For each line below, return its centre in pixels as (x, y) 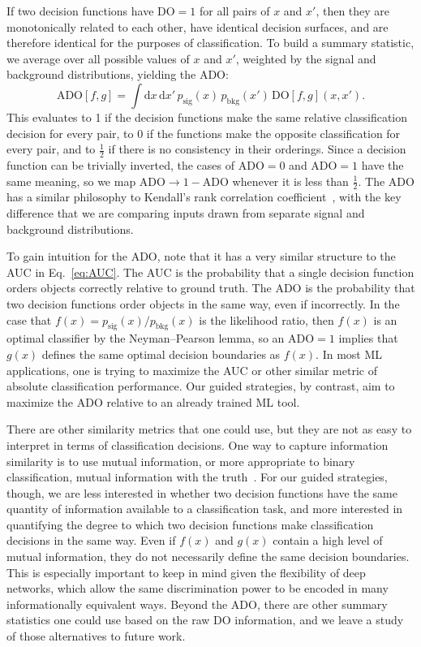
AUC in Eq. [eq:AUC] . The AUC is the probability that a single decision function (210, 272)
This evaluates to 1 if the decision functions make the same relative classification (207, 116)
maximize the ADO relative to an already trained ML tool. (153, 401)
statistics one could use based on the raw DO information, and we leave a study (205, 620)
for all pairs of (234, 11)
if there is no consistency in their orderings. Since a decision (257, 149)
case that (29, 319)
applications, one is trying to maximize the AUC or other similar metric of (192, 370)
